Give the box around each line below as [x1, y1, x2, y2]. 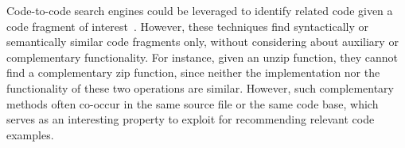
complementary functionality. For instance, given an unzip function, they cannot [6, 48, 398, 65]
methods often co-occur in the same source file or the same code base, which [6, 95, 379, 112]
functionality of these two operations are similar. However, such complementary [6, 79, 394, 96]
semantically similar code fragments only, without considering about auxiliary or [6, 33, 399, 50]
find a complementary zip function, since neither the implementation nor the [6, 64, 380, 81]
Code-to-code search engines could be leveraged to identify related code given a [6, 2, 393, 18]
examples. [6, 126, 54, 142]
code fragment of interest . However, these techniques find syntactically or [6, 17, 369, 34]
